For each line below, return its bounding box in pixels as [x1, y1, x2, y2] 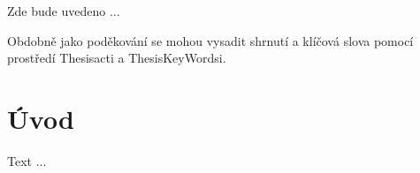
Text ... [7, 151, 47, 169]
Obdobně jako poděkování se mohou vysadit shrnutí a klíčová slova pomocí [7, 31, 414, 49]
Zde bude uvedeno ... [7, 2, 120, 19]
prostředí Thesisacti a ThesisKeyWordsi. [7, 49, 226, 67]
